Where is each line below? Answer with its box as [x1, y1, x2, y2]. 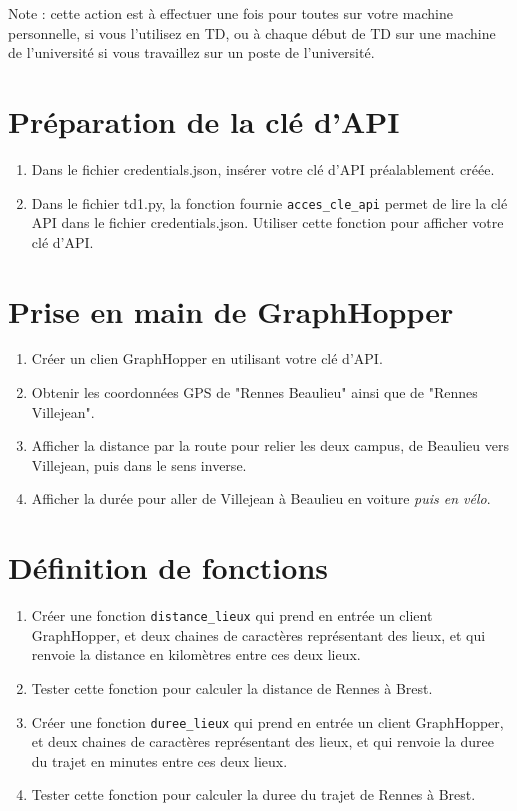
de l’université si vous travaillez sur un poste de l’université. [8, 42, 375, 63]
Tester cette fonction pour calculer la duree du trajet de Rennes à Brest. [31, 784, 476, 805]
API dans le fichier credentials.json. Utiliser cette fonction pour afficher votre [31, 212, 504, 233]
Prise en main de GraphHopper [8, 290, 454, 331]
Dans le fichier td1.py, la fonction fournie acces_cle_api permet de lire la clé [31, 192, 508, 213]
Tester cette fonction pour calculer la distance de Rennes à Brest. [31, 678, 433, 698]
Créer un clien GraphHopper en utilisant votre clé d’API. [31, 348, 383, 369]
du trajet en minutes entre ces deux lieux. [31, 750, 288, 771]
